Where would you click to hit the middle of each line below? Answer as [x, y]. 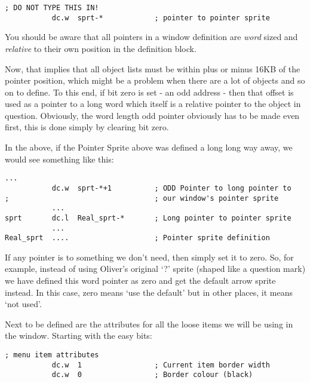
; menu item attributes [52, 355]
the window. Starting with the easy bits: [79, 335]
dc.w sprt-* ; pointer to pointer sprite [161, 18]
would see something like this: [59, 159]
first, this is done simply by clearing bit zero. [87, 127]
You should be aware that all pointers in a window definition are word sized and [151, 37]
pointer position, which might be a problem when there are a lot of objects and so [155, 80]
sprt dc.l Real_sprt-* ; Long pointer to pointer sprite [148, 218]
